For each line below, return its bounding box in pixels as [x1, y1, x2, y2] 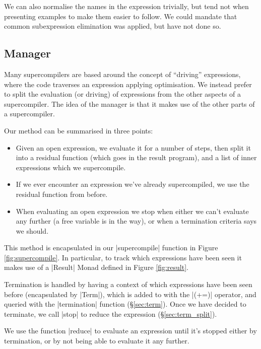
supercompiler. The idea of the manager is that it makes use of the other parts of [4, 98, 255, 109]
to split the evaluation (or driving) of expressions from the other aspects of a [4, 89, 241, 99]
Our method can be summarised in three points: [4, 125, 153, 135]
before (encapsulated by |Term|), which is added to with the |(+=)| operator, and [4, 289, 256, 299]
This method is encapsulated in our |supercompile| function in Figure [4, 242, 218, 253]
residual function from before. [16, 188, 108, 199]
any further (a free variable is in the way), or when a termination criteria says [16, 216, 257, 226]
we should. [16, 225, 49, 236]
